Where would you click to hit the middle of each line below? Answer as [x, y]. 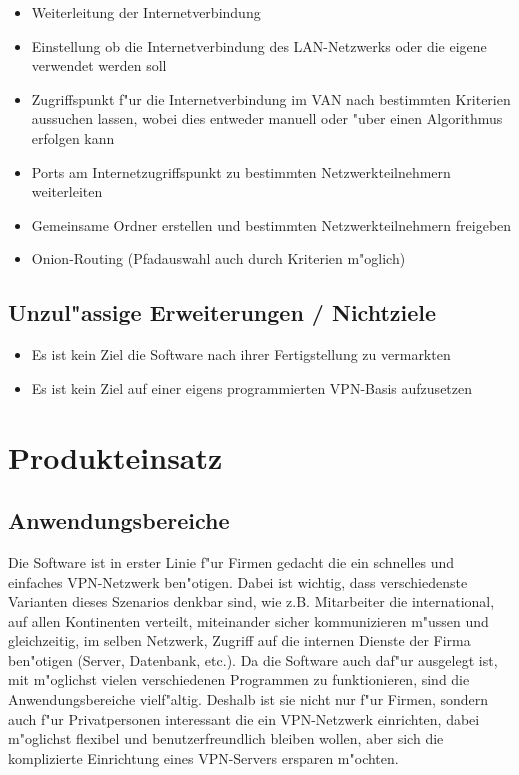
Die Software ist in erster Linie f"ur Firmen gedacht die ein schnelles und [231, 561]
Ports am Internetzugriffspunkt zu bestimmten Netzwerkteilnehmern [241, 171]
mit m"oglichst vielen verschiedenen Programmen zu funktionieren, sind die [239, 679]
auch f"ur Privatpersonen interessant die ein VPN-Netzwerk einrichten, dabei [244, 718]
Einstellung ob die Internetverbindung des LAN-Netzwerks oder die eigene [259, 45]
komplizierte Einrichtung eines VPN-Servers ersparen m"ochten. [203, 757]
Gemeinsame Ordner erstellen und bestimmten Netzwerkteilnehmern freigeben [271, 224]
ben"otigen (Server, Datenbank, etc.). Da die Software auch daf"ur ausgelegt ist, [253, 659]
